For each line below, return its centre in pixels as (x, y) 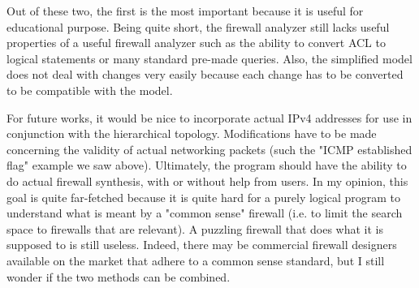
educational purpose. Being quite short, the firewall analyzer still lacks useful (198, 26)
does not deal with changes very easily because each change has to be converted (205, 74)
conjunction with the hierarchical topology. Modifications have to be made (192, 133)
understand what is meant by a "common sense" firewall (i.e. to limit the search (205, 213)
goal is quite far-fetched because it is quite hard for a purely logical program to (204, 197)
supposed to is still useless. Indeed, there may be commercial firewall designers (202, 245)
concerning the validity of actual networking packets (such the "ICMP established (209, 149)
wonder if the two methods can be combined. (119, 276)
